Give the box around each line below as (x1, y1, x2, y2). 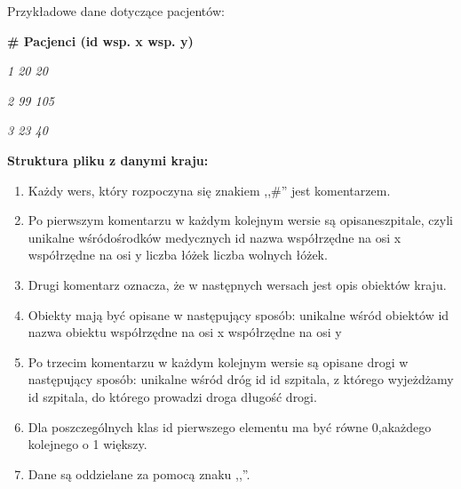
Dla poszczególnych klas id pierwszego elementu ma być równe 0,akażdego (28, 417, 432, 436)
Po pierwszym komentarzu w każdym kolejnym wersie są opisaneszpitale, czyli (28, 211, 453, 229)
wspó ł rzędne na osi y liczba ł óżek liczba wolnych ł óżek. (28, 245, 328, 264)
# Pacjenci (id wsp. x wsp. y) (7, 31, 194, 50)
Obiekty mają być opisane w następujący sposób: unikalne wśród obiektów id (28, 305, 449, 324)
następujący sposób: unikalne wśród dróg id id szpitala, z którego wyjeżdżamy (28, 370, 454, 389)
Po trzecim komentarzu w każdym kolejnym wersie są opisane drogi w (28, 352, 409, 371)
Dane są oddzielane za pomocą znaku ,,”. (28, 464, 250, 483)
